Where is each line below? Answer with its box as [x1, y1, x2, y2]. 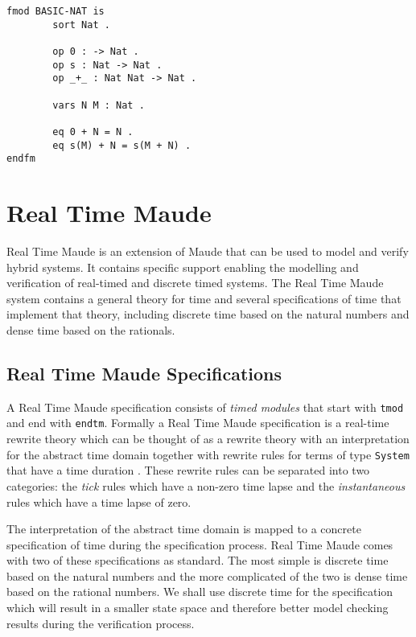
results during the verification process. [6, 614, 195, 631]
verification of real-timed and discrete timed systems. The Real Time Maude [6, 274, 384, 291]
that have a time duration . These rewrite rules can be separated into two [6, 462, 370, 479]
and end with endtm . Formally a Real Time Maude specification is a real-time [6, 414, 389, 431]
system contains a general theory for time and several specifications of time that [6, 290, 402, 306]
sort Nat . [52, 18, 110, 31]
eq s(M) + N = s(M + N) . [52, 139, 192, 151]
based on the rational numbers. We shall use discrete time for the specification [6, 583, 393, 600]
